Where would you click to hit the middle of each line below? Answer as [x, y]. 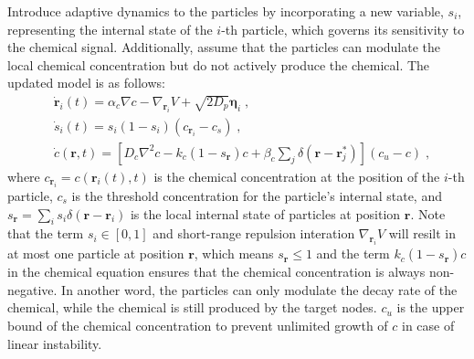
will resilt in [422, 233]
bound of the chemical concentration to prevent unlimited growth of [198, 325]
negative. [32, 289]
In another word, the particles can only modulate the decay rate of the [259, 289]
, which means [234, 253]
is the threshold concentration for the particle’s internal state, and [257, 195]
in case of [428, 325]
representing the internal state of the [110, 29]
